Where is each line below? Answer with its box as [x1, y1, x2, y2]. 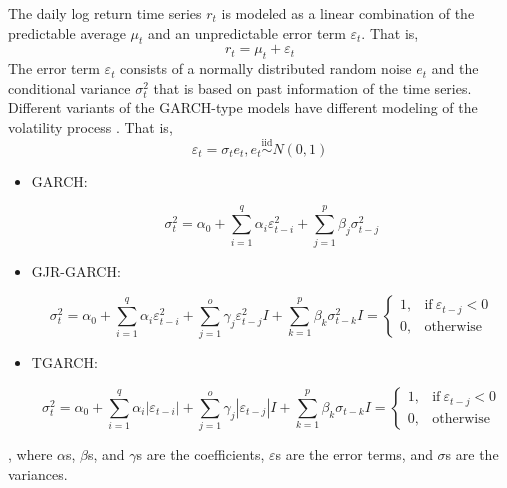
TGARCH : [31, 352, 98, 373]
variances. [8, 463, 68, 484]
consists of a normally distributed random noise [120, 58, 412, 79]
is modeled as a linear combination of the [221, 3, 475, 23]
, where [8, 444, 53, 465]
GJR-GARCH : [31, 260, 121, 281]
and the [431, 58, 479, 79]
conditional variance [8, 77, 131, 98]
